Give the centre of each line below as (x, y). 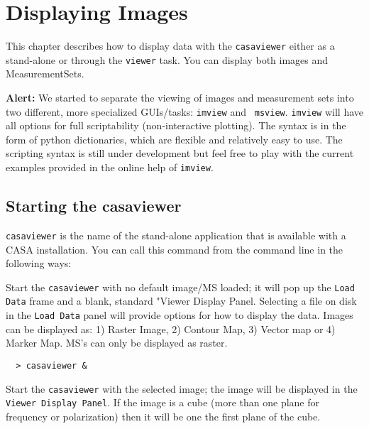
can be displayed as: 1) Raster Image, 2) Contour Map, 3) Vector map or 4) (171, 328)
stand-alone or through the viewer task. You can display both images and (167, 59)
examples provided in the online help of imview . (110, 167)
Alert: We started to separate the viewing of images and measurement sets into (180, 98)
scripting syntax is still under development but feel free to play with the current (180, 153)
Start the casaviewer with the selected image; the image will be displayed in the (182, 388)
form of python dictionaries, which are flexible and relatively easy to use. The (174, 139)
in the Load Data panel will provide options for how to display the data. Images (180, 315)
